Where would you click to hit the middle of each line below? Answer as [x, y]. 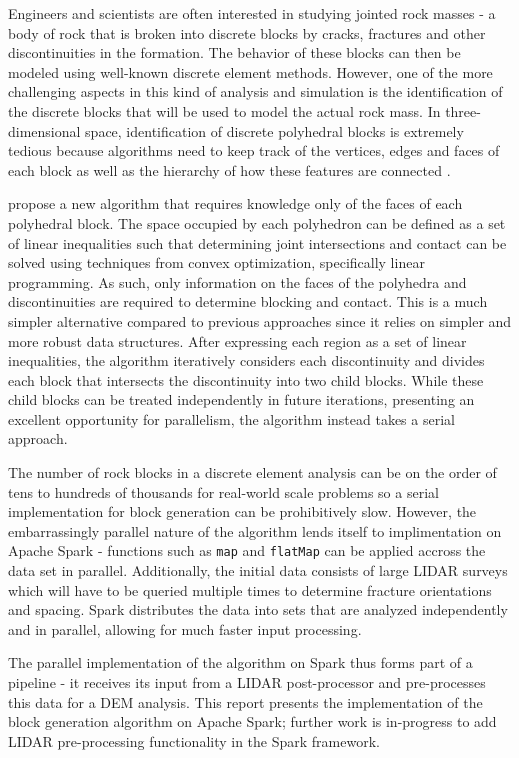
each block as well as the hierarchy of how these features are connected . [229, 169]
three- [463, 110]
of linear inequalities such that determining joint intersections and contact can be [257, 242]
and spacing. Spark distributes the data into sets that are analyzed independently [258, 609]
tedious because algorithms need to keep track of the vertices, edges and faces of [254, 150]
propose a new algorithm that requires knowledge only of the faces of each [235, 203]
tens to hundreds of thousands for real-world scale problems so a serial [223, 491]
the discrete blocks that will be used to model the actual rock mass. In [224, 110]
